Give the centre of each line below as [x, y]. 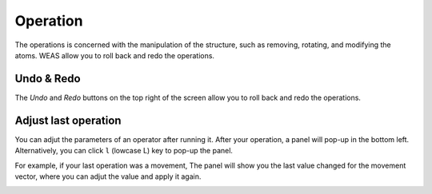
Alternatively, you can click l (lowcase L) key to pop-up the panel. [124, 151]
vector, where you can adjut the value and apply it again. [108, 176]
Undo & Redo [48, 79]
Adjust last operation [68, 120]
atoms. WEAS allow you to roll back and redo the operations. [115, 55]
